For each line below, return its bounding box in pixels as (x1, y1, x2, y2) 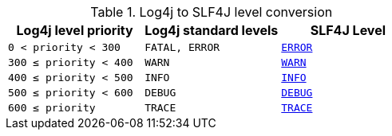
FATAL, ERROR (145, 41, 220, 53)
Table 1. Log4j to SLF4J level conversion (90, 4, 333, 20)
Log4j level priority (16, 22, 133, 38)
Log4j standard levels (145, 22, 279, 38)
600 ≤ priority (8, 102, 96, 114)
